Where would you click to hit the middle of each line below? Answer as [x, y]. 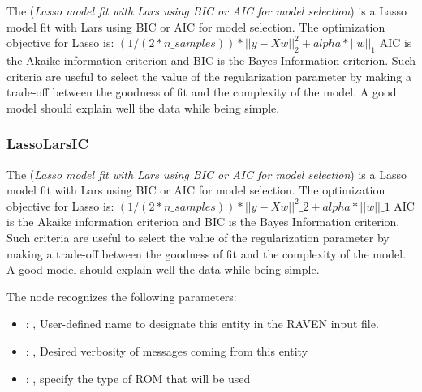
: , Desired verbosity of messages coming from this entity [167, 350]
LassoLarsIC [48, 144]
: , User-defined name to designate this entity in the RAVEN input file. [202, 324]
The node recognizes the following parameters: [122, 296]
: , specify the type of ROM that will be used [138, 378]
